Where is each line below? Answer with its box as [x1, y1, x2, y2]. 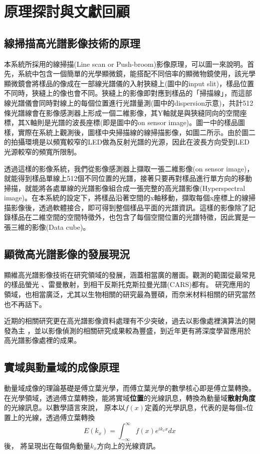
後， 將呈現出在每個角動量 [4, 440, 90, 451]
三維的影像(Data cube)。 [10, 222, 90, 232]
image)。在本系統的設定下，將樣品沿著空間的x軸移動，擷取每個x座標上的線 [4, 192, 249, 203]
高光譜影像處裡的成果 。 [4, 335, 81, 345]
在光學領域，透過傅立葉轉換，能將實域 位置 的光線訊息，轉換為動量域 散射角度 [4, 392, 256, 403]
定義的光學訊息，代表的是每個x [145, 402, 247, 413]
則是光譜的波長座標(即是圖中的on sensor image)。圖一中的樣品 [37, 117, 238, 128]
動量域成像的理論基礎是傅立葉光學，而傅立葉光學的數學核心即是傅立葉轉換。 [4, 383, 256, 393]
